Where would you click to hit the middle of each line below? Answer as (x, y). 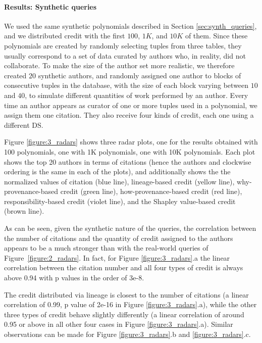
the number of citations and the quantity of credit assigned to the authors (119, 238)
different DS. (24, 125)
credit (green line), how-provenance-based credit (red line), (151, 191)
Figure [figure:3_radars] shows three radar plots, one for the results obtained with (131, 142)
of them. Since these (216, 36)
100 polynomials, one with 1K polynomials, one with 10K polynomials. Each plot (130, 151)
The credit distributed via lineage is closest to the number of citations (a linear (126, 294)
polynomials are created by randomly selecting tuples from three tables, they (123, 45)
